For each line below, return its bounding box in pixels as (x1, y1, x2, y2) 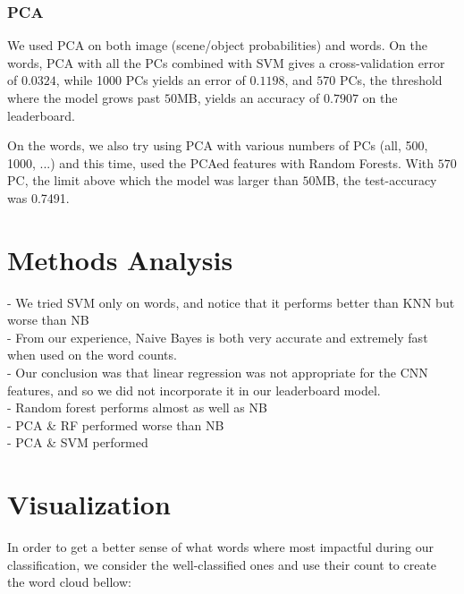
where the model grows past (7, 89, 161, 106)
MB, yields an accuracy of (176, 89, 320, 106)
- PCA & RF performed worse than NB (7, 415, 224, 434)
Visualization (7, 486, 171, 522)
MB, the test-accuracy (315, 171, 437, 190)
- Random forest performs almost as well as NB (7, 398, 267, 417)
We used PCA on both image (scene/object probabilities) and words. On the (7, 36, 427, 55)
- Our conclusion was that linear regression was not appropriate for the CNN (7, 363, 428, 382)
